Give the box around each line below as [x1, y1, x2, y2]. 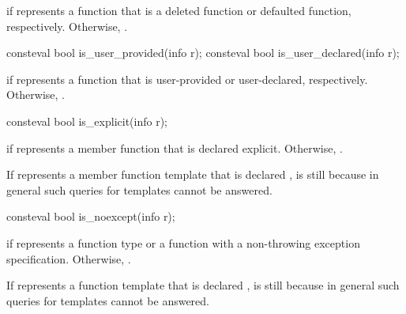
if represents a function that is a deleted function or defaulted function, [6, 2, 351, 18]
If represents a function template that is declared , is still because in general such [6, 277, 400, 293]
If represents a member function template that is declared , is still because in [6, 166, 379, 183]
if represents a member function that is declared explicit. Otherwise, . [6, 139, 343, 156]
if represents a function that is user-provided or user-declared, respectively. [6, 70, 368, 87]
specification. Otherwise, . [6, 250, 131, 267]
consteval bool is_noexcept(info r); [6, 208, 175, 225]
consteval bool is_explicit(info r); [6, 112, 167, 129]
